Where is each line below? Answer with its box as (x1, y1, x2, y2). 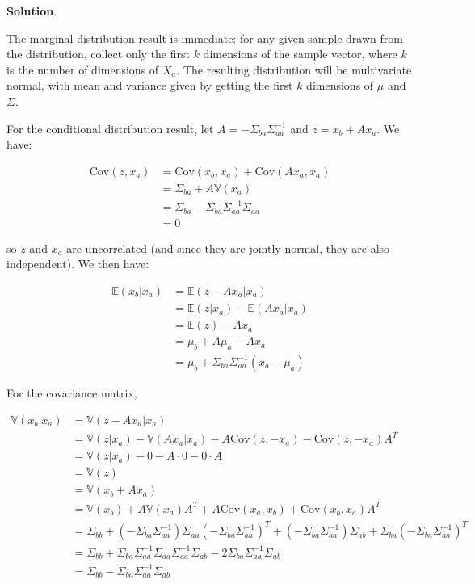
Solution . (6, 2, 57, 19)
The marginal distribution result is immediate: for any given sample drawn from (6, 29, 403, 46)
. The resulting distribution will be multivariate (176, 61, 412, 78)
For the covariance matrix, (6, 384, 137, 401)
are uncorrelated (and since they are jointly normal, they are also (66, 239, 390, 256)
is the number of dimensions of (6, 61, 159, 78)
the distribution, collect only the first (6, 45, 190, 62)
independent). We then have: (6, 255, 149, 272)
